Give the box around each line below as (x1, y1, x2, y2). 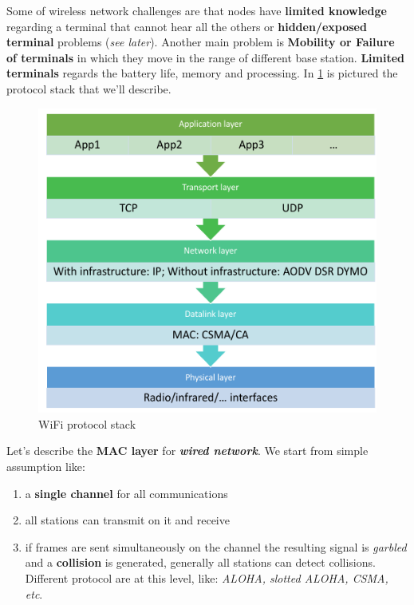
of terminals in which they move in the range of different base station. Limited (6, 49, 405, 65)
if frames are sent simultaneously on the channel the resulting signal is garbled (25, 538, 407, 555)
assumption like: (6, 458, 85, 475)
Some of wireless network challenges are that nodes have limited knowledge (6, 2, 387, 18)
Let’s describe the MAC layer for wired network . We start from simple (6, 442, 369, 459)
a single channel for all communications (25, 484, 228, 501)
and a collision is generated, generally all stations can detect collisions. (25, 554, 376, 571)
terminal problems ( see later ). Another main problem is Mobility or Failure (6, 34, 395, 50)
